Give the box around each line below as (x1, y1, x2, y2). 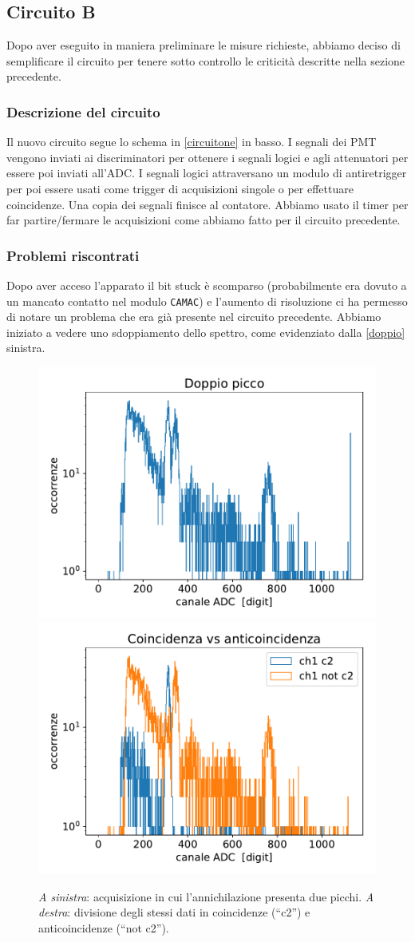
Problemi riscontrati (6, 245, 140, 265)
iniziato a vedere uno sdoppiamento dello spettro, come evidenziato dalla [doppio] (6, 323, 405, 340)
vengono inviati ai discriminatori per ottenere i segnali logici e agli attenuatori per (6, 148, 409, 165)
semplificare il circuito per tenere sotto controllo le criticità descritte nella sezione (6, 52, 405, 69)
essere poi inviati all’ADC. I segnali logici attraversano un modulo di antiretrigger (6, 164, 407, 181)
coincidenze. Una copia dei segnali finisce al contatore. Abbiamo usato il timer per (6, 196, 409, 212)
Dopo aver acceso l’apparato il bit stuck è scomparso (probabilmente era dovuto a (6, 276, 407, 293)
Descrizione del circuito (6, 101, 160, 121)
